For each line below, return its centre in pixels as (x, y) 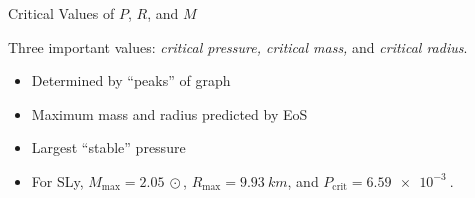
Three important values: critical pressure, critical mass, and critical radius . (238, 46)
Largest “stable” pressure (108, 147)
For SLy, (57, 180)
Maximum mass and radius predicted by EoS (169, 113)
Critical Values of (61, 13)
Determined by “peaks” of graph (131, 80)
